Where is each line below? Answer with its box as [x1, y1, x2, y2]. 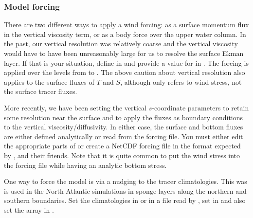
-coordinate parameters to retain [152, 102, 249, 112]
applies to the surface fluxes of [4, 76, 94, 87]
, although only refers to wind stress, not [120, 76, 242, 87]
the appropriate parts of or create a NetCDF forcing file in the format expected [4, 141, 241, 151]
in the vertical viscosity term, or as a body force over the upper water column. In [4, 29, 246, 39]
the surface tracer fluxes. [4, 86, 77, 96]
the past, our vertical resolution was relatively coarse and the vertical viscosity [4, 38, 238, 49]
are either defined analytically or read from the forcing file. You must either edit [4, 131, 243, 141]
